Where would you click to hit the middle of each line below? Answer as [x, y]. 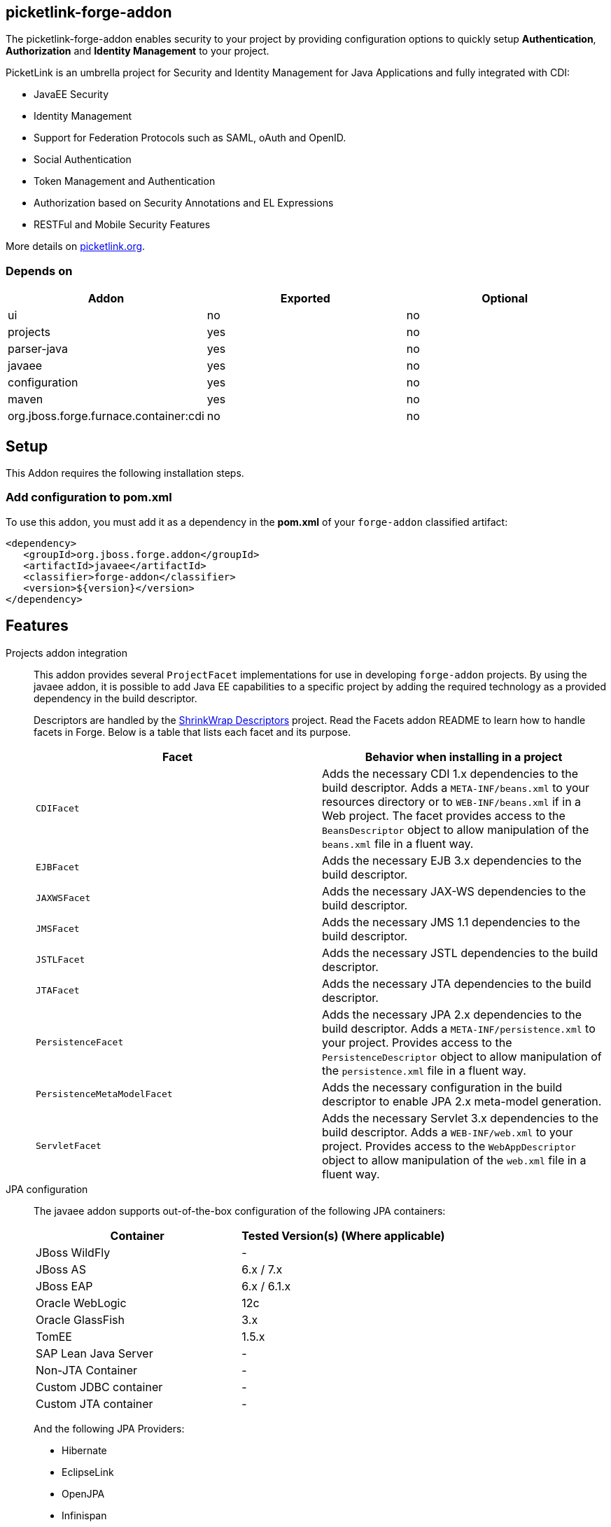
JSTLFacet [61, 960]
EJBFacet [58, 867]
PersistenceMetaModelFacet [104, 1094]
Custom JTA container [94, 1403]
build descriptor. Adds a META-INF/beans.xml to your [456, 787]
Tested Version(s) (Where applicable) [343, 1235]
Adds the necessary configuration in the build [442, 1087]
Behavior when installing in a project [464, 756]
